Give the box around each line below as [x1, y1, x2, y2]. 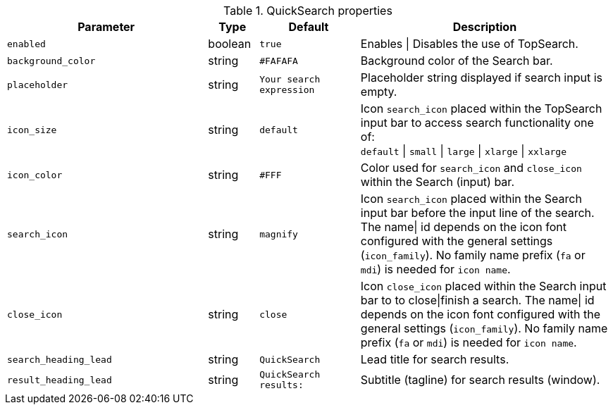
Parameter [78, 20, 135, 34]
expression [259, 85, 315, 95]
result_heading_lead [7, 374, 112, 385]
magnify [259, 228, 298, 240]
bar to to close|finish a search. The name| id [360, 293, 595, 307]
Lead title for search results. [360, 352, 509, 366]
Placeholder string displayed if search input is [360, 70, 602, 85]
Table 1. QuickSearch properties [223, 4, 392, 18]
